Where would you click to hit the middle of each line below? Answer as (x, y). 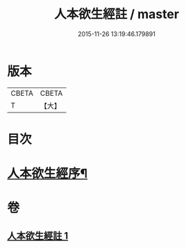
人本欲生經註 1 (38, 236)
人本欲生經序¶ (48, 174)
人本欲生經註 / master (117, 14)
